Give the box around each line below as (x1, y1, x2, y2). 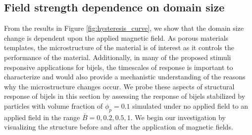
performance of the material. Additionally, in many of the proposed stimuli (4, 52, 231, 62)
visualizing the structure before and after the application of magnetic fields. (4, 122, 233, 132)
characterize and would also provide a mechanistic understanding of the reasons (4, 71, 246, 82)
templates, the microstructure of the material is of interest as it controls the (4, 42, 234, 53)
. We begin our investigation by (130, 112, 226, 122)
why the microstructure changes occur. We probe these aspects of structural (4, 81, 235, 91)
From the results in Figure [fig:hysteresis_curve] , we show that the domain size (4, 23, 244, 33)
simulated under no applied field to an (132, 100, 249, 111)
